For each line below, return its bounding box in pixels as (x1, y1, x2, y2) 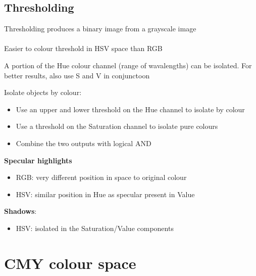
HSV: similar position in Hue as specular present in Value (16, 189, 195, 199)
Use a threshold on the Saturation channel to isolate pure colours (16, 121, 218, 131)
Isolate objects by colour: (4, 87, 82, 98)
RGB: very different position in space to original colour (16, 172, 187, 182)
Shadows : (4, 206, 37, 216)
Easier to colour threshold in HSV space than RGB (4, 43, 163, 54)
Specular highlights (4, 155, 72, 165)
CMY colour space (4, 252, 136, 273)
